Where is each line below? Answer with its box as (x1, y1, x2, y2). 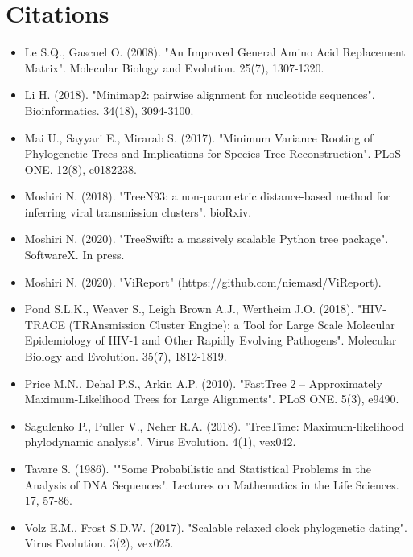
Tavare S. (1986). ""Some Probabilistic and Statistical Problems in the (24, 460, 371, 477)
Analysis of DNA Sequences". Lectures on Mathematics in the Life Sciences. (24, 476, 399, 493)
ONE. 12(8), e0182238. (24, 160, 137, 177)
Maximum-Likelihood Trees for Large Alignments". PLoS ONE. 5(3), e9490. (24, 390, 399, 407)
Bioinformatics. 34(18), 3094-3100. (24, 101, 194, 118)
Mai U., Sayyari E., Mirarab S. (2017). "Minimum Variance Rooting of (24, 129, 374, 146)
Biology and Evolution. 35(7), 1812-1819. (24, 348, 227, 365)
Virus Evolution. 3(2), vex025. (24, 534, 174, 551)
